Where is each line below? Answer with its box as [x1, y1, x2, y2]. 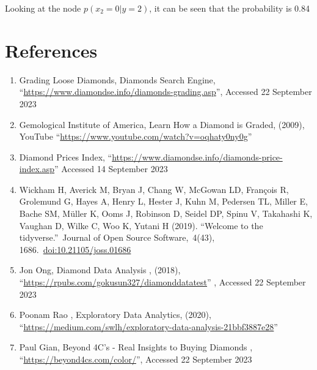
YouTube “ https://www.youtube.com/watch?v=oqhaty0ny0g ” [19, 130, 252, 143]
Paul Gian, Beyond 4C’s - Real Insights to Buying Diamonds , [19, 341, 253, 353]
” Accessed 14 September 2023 [54, 162, 168, 175]
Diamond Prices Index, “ [19, 150, 112, 163]
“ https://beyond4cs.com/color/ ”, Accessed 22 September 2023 [19, 353, 252, 365]
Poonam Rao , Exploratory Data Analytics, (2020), [19, 308, 211, 321]
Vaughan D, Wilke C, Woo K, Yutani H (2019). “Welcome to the [19, 219, 263, 232]
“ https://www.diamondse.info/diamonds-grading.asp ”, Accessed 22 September [19, 85, 312, 98]
